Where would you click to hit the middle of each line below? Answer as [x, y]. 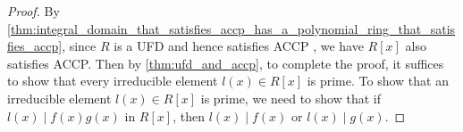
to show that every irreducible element [113, 81]
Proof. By [34, 11]
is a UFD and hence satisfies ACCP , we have [239, 46]
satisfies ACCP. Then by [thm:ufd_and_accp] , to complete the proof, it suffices [226, 63]
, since [79, 46]
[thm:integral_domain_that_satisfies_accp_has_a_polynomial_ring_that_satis [231, 28]
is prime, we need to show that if [290, 98]
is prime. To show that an [378, 81]
